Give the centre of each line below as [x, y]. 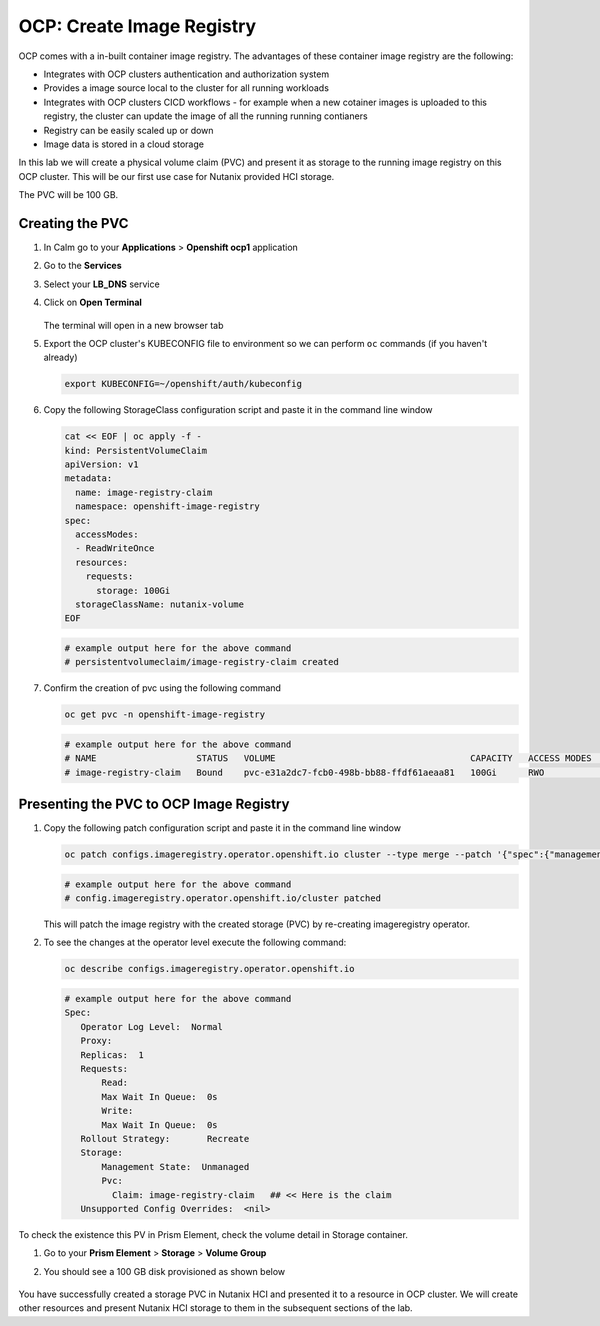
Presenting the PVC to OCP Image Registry [154, 804]
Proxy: [96, 1041]
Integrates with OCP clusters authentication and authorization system [186, 74]
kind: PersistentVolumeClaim [136, 450]
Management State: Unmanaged [175, 1166]
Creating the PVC [73, 223]
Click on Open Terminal [92, 302]
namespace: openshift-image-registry [167, 506]
